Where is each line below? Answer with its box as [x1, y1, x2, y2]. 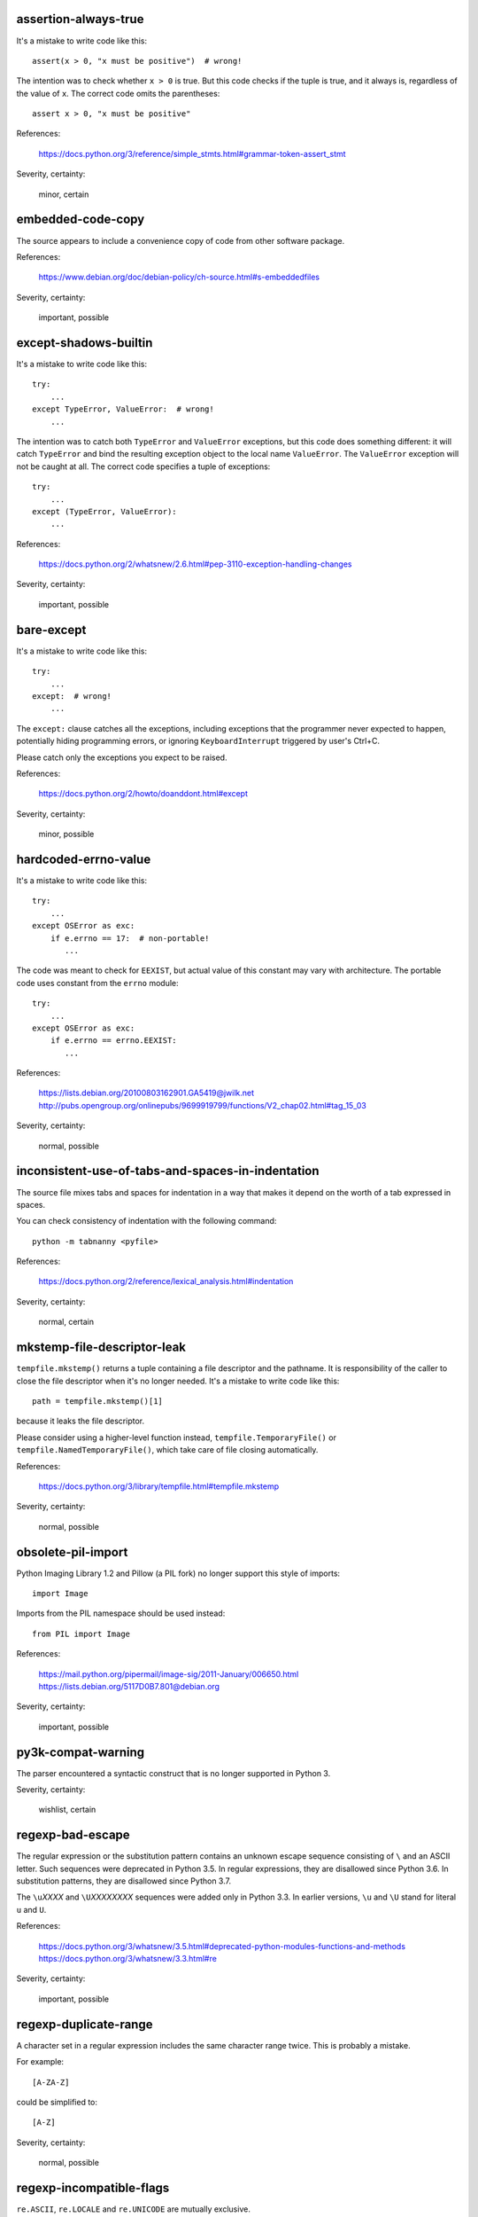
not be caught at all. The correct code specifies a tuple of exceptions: [16, 461, 271, 472]
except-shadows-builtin [16, 335, 153, 350]
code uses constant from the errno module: [16, 977, 179, 988]
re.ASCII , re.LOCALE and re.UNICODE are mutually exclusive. [16, 2204, 251, 2214]
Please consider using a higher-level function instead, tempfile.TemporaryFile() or [16, 1432, 336, 1443]
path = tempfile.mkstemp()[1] [32, 1396, 164, 1406]
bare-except [16, 622, 87, 638]
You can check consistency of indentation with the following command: [16, 1216, 277, 1226]
